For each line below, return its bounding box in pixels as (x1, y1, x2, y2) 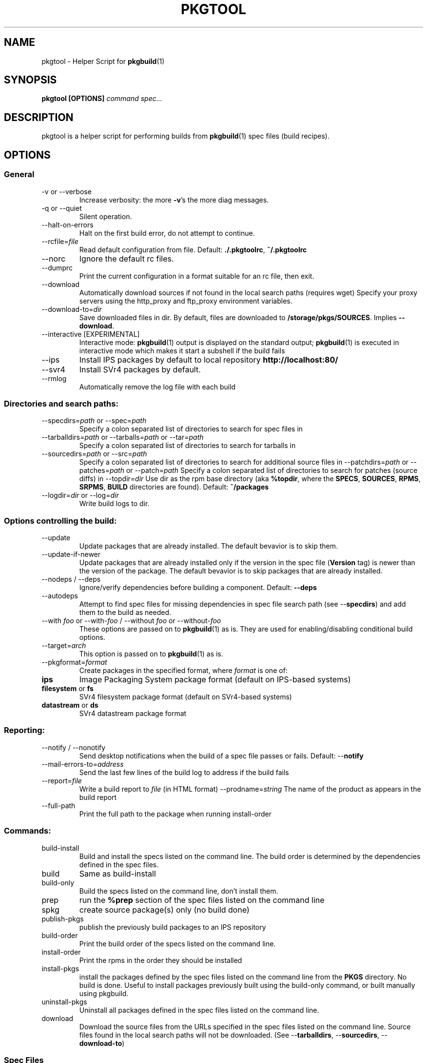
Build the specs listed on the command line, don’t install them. (79, 886, 278, 895)
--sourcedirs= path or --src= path (41, 450, 147, 458)
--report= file (41, 776, 82, 785)
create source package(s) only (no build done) (79, 904, 250, 915)
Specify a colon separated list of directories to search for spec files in (79, 425, 303, 433)
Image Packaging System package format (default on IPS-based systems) (79, 675, 351, 684)
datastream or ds (41, 701, 98, 709)
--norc (41, 253, 66, 264)
